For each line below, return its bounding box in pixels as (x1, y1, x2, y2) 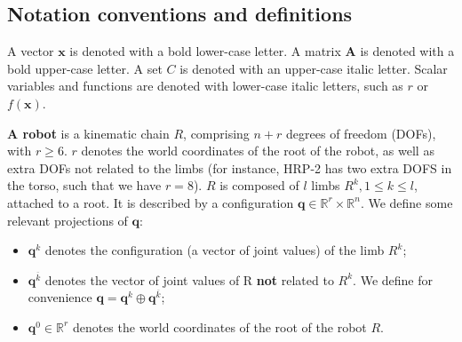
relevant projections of (7, 211, 128, 229)
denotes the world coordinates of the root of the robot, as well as (81, 141, 434, 160)
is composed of (219, 176, 299, 195)
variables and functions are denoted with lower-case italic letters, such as (7, 76, 403, 95)
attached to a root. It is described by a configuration (7, 193, 294, 211)
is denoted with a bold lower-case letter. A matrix (69, 42, 341, 60)
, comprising (183, 123, 250, 142)
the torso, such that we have (7, 176, 162, 195)
